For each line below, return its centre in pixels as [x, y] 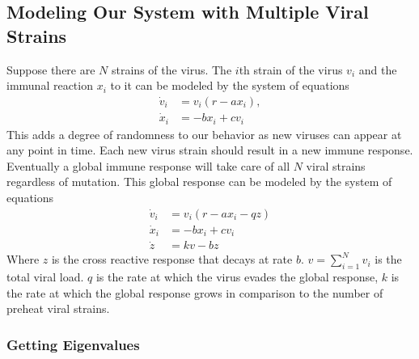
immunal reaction [50, 85]
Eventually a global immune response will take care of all [148, 165]
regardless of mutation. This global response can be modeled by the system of [199, 182]
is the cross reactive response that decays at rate [172, 259]
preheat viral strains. [58, 308]
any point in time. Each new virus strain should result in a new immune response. [210, 150]
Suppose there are [51, 69]
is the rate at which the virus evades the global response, [237, 277]
